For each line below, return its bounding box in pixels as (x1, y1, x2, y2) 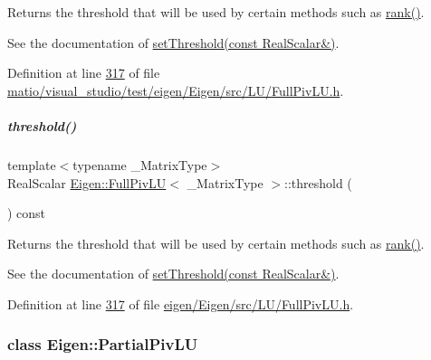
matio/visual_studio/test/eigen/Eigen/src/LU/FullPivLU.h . (7, 81, 344, 99)
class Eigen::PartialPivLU (7, 333, 198, 355)
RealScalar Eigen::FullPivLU (7, 173, 167, 192)
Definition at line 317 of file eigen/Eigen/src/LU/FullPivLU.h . (7, 294, 354, 313)
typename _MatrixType (72, 155, 207, 174)
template (7, 155, 56, 174)
